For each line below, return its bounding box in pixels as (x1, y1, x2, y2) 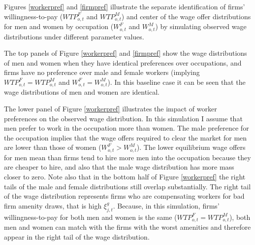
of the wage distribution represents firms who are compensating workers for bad (4, 191, 245, 201)
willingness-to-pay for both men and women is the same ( (4, 211, 177, 222)
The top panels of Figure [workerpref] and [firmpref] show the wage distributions (4, 48, 247, 58)
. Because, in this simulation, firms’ (113, 200, 220, 210)
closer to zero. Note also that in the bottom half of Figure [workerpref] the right (4, 171, 246, 181)
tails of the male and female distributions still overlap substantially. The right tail (4, 181, 251, 191)
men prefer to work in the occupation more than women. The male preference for (4, 123, 249, 133)
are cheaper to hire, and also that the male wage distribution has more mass (4, 162, 234, 172)
